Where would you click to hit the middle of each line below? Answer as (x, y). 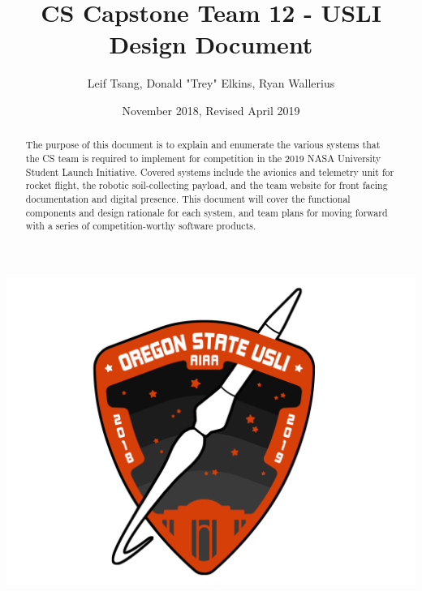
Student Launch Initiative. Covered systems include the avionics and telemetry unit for (210, 171)
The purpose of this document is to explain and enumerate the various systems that (203, 145)
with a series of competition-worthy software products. (141, 226)
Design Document (211, 44)
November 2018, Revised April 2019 (211, 110)
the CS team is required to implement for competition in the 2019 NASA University (203, 158)
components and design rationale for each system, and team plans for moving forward (207, 212)
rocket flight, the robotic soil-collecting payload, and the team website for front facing (207, 185)
